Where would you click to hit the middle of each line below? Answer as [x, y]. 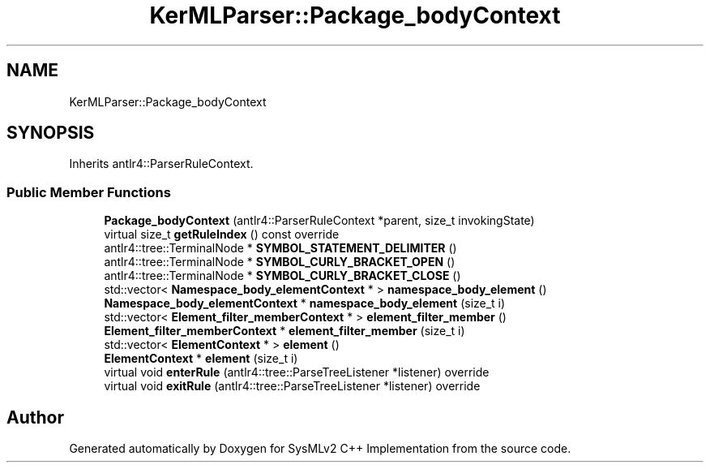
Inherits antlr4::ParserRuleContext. [161, 164]
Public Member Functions [89, 192]
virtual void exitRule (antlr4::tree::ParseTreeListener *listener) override [292, 386]
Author [35, 417]
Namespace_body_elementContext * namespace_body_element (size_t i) [305, 303]
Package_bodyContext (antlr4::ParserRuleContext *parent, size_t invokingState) [319, 221]
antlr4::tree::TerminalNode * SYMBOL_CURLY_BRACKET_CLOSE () [282, 276]
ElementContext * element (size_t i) [201, 359]
